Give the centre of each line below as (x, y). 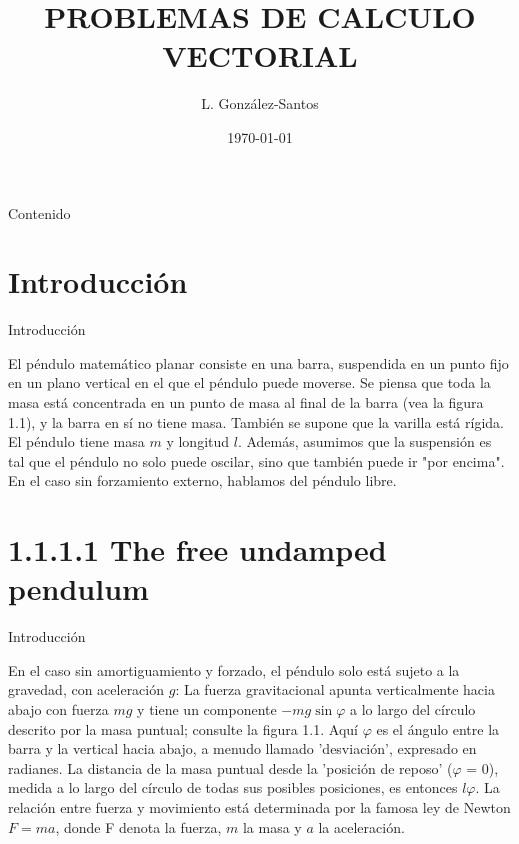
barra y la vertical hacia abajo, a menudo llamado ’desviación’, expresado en (242, 748)
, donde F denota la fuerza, (138, 826)
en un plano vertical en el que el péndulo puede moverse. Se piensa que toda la (249, 382)
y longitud (198, 441)
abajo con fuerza (58, 709)
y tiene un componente (207, 709)
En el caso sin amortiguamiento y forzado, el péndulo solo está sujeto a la (234, 669)
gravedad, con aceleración (86, 689)
